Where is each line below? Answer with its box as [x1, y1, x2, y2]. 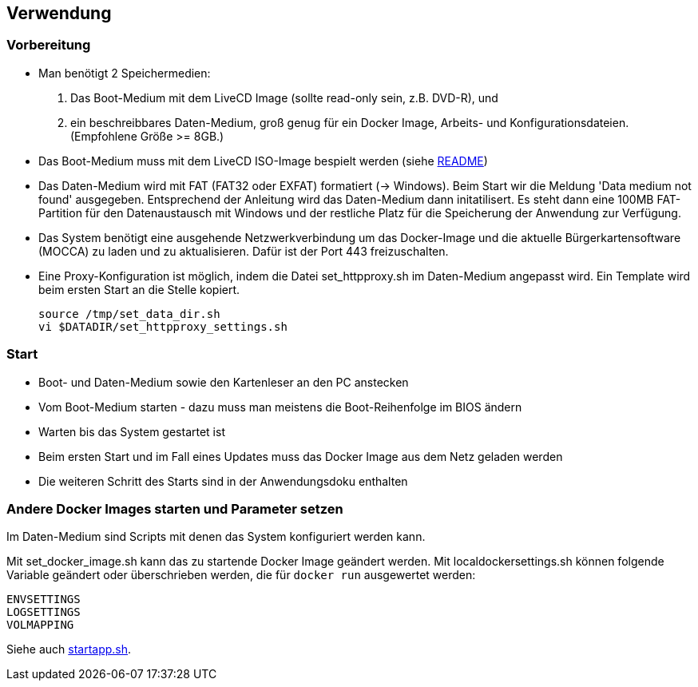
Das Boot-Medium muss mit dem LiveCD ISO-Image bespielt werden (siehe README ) [38, 153, 488, 168]
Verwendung [6, 3, 112, 23]
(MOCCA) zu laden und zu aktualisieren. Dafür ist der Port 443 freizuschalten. [38, 244, 449, 258]
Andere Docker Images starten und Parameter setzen [6, 500, 343, 517]
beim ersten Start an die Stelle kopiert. [38, 282, 240, 296]
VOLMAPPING [6, 618, 74, 632]
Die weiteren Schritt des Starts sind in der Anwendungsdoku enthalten [38, 474, 408, 488]
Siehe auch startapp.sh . [6, 642, 132, 657]
